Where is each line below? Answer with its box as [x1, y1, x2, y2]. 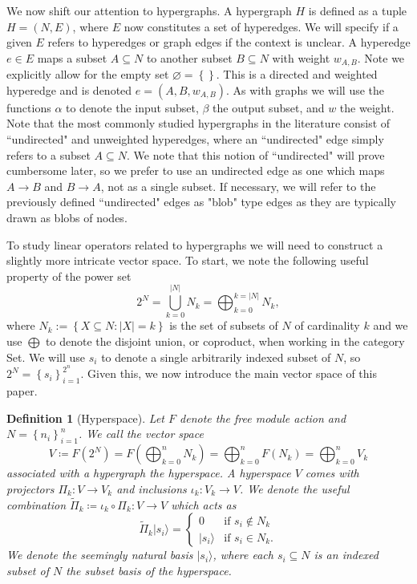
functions [6, 99, 51, 116]
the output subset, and [213, 99, 325, 116]
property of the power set [6, 267, 132, 284]
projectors [6, 480, 55, 497]
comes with [305, 464, 359, 481]
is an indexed [314, 546, 379, 563]
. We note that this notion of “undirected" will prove [126, 146, 385, 163]
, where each [213, 546, 273, 563]
